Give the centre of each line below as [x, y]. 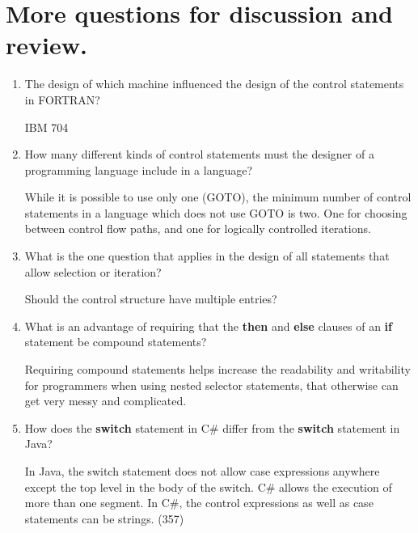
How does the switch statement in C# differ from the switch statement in [212, 427]
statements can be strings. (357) [104, 518]
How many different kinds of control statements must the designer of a [199, 154]
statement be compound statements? [116, 342]
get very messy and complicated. [106, 401]
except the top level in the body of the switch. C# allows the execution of [208, 486]
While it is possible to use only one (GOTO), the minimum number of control [218, 197]
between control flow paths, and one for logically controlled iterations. [198, 228]
